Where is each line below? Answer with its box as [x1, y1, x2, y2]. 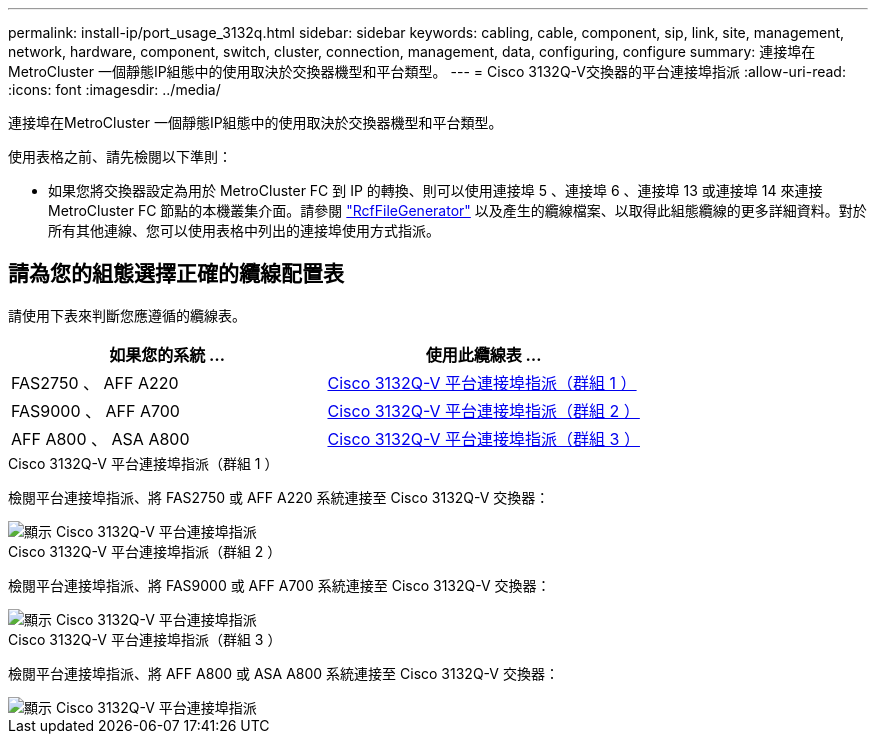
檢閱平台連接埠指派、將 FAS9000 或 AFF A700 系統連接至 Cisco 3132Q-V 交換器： [8, 576, 551, 594]
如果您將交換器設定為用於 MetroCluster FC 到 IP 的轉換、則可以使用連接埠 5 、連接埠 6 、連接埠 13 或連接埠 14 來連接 [48, 182, 823, 199]
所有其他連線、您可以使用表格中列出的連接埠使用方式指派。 [48, 222, 440, 239]
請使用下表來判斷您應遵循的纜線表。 [8, 306, 246, 324]
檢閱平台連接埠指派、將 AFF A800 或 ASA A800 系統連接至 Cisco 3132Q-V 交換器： [8, 664, 559, 682]
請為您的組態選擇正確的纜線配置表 [8, 261, 344, 287]
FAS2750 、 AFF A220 [11, 372, 179, 393]
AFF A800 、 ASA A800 [11, 428, 190, 449]
